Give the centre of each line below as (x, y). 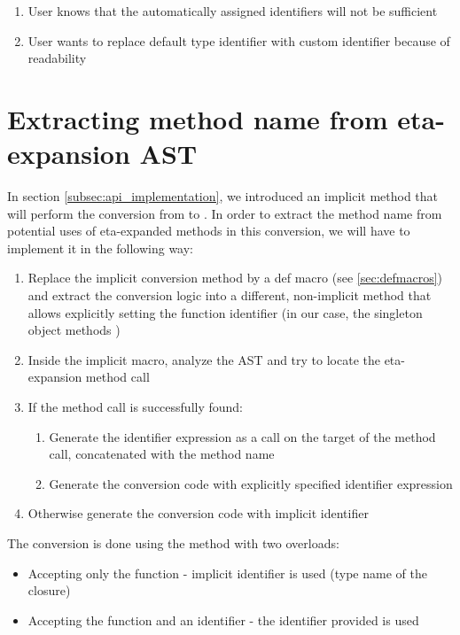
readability (57, 58)
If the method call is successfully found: (135, 407)
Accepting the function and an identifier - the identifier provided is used (223, 620)
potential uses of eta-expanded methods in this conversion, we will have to (209, 231)
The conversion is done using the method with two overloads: (173, 543)
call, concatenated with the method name (162, 454)
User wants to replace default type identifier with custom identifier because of (239, 40)
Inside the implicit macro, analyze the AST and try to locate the (204, 359)
